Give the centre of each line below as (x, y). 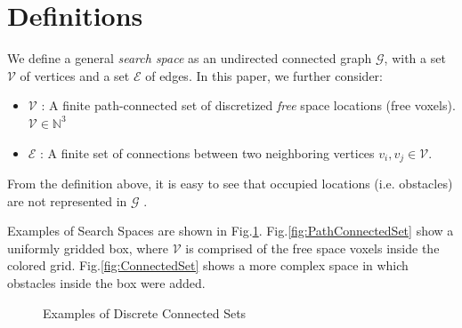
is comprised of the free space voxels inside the (312, 248)
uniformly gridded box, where (88, 248)
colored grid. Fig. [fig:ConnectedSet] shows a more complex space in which (208, 265)
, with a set (415, 58)
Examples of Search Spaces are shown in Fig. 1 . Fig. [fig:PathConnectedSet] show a (231, 231)
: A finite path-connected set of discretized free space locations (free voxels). (248, 105)
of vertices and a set (75, 75)
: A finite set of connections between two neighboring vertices (207, 152)
